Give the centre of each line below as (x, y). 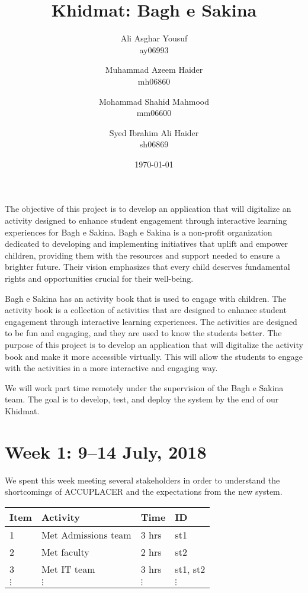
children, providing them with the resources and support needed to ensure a (142, 255)
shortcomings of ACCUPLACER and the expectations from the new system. (144, 492)
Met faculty (65, 552)
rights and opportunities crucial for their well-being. (99, 278)
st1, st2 (190, 569)
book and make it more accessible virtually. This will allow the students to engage (154, 356)
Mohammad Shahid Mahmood (154, 101)
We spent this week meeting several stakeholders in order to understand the (142, 480)
